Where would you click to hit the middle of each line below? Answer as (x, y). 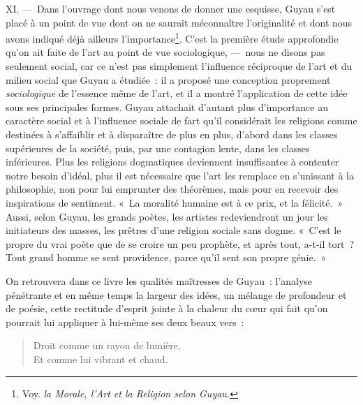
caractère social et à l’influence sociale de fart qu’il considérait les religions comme (181, 120)
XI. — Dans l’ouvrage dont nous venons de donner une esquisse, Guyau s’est (171, 8)
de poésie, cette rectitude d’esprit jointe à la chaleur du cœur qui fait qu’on (167, 308)
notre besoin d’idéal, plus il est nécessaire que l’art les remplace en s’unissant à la (180, 175)
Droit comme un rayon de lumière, (107, 345)
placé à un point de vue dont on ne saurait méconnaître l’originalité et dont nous (179, 22)
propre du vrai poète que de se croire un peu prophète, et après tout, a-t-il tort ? (180, 243)
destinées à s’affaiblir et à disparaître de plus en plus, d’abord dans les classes (172, 134)
